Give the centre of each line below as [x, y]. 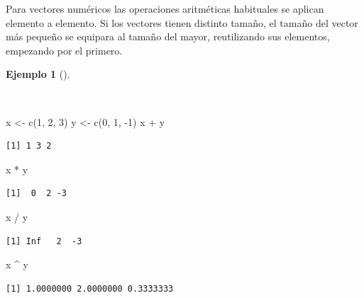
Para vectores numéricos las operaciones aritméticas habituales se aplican [165, 8]
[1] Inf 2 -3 [44, 241]
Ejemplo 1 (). [38, 74]
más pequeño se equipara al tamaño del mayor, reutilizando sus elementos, [168, 36]
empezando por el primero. [64, 50]
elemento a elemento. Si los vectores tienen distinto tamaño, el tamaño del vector [182, 22]
